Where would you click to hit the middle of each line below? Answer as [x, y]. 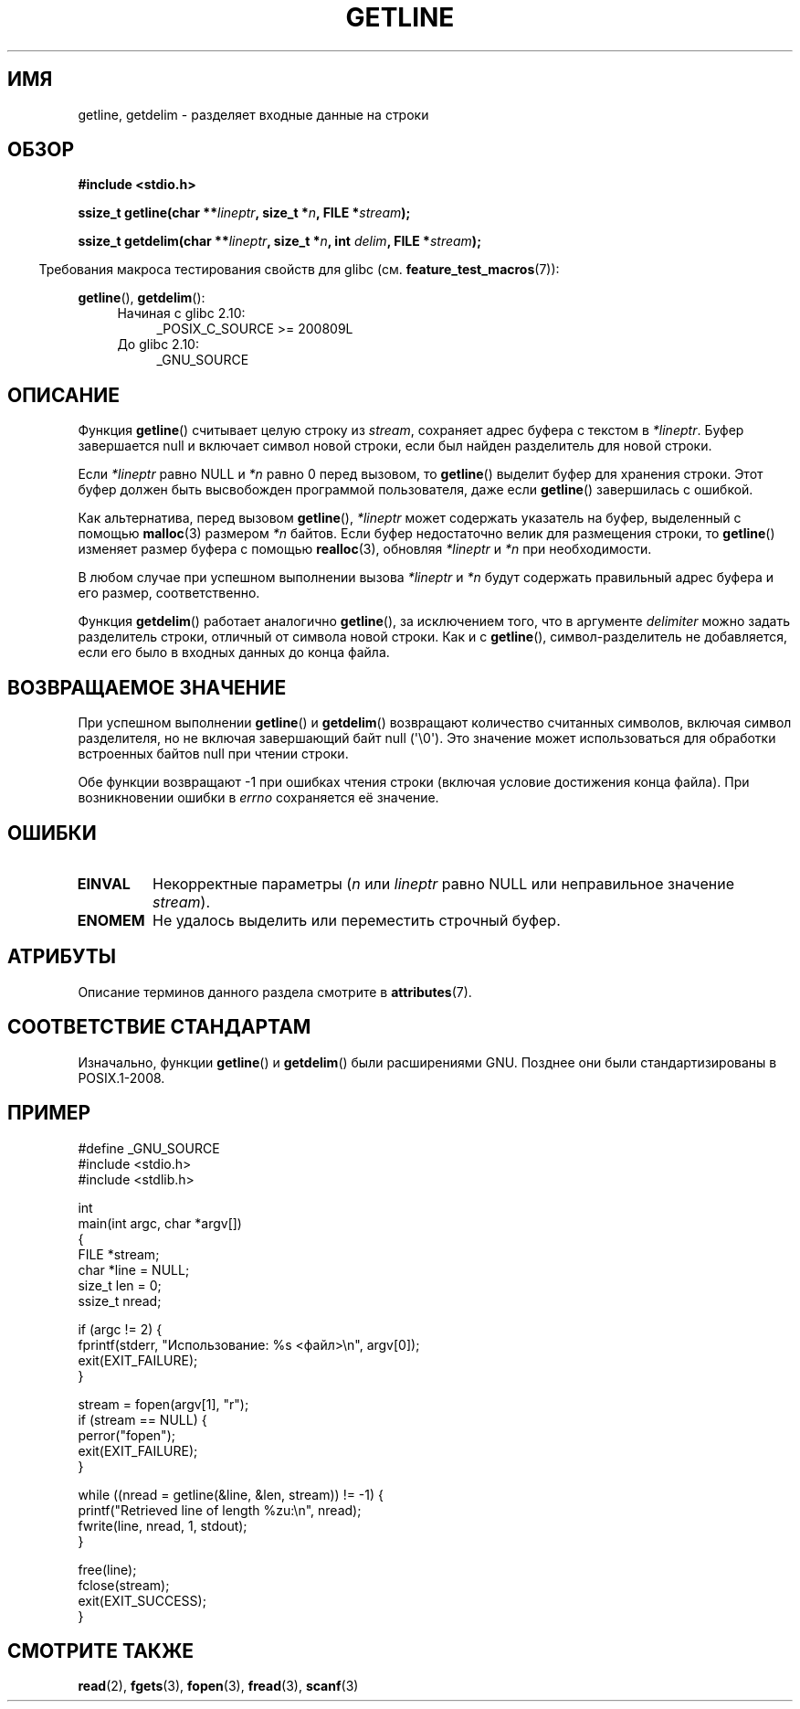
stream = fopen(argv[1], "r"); [163, 1404]
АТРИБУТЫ [62, 957]
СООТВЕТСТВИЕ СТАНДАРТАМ [159, 1027]
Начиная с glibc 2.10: [181, 313]
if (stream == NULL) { [142, 1419]
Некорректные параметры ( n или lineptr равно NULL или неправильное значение [444, 883]
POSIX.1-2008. [121, 1077]
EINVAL [104, 883]
